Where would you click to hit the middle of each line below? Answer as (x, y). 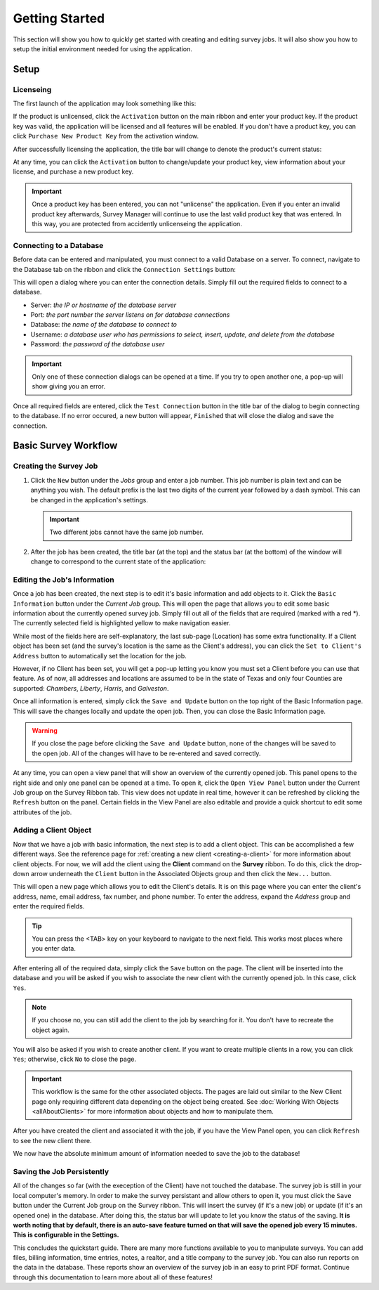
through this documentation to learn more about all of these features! (113, 1277)
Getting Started (59, 18)
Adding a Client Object (52, 830)
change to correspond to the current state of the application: (118, 561)
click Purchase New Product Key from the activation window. (106, 136)
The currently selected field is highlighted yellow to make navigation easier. (122, 623)
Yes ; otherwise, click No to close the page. (75, 1059)
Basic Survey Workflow (65, 446)
